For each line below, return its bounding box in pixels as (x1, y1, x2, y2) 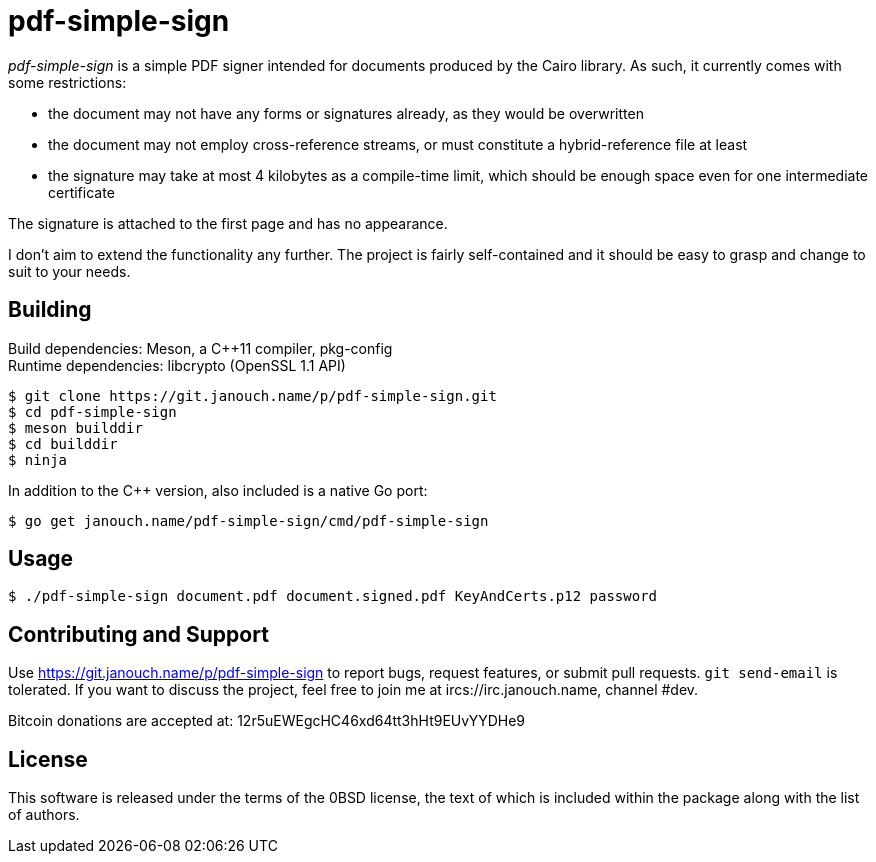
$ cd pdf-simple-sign (8, 403, 177, 420)
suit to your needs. (8, 262, 131, 280)
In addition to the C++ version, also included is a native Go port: (8, 481, 428, 499)
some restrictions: (8, 73, 127, 91)
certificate (48, 183, 115, 201)
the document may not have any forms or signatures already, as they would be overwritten (48, 104, 644, 122)
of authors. (8, 806, 80, 824)
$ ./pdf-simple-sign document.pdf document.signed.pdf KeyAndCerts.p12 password (8, 588, 658, 605)
